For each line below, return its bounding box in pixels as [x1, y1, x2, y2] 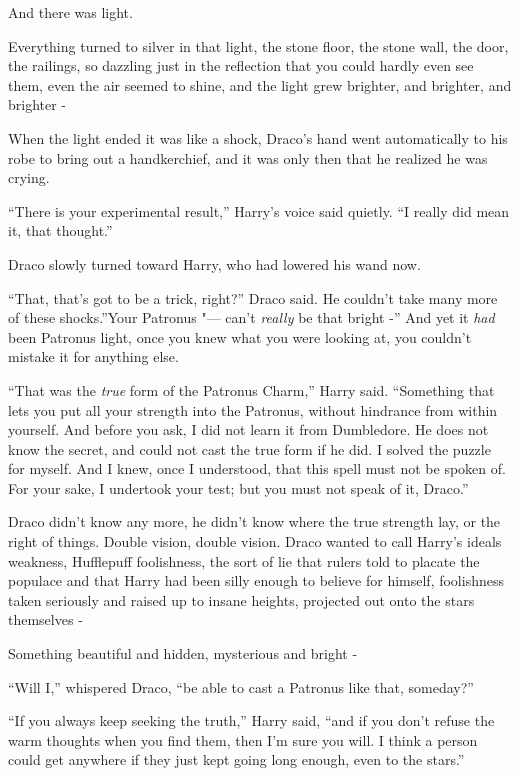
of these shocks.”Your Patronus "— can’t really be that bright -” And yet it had [8, 307, 495, 328]
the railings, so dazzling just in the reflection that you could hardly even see [8, 55, 474, 76]
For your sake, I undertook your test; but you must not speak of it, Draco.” [8, 477, 469, 498]
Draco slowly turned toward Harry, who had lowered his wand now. [8, 253, 421, 274]
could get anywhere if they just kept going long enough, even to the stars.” [8, 749, 465, 770]
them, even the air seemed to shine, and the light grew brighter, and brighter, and [8, 74, 512, 95]
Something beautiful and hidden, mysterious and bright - [8, 643, 358, 664]
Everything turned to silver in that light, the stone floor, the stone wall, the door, [8, 35, 509, 56]
